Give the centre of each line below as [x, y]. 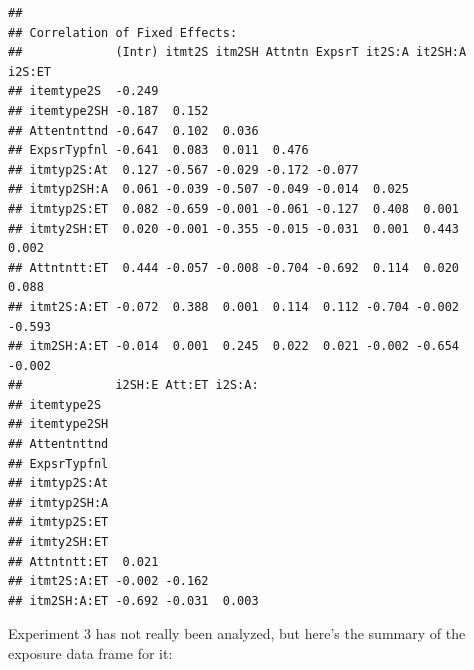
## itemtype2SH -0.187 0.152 [108, 110]
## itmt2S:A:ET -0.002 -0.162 [108, 581]
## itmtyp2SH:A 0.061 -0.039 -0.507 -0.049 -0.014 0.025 [208, 189]
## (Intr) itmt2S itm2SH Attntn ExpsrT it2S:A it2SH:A [237, 52]
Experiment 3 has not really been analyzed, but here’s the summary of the [237, 633]
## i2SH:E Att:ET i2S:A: [133, 385]
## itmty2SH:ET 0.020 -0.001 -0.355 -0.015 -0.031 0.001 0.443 [234, 228]
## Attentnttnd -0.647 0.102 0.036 [133, 130]
